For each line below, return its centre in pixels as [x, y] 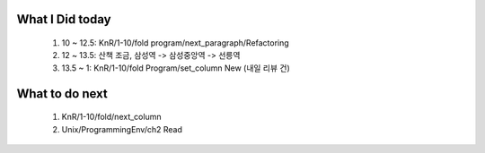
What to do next [62, 93]
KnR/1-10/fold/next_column [111, 117]
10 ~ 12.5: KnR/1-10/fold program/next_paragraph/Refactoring [175, 43]
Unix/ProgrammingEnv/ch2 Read [122, 129]
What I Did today [64, 19]
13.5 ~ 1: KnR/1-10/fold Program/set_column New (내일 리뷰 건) [176, 68]
